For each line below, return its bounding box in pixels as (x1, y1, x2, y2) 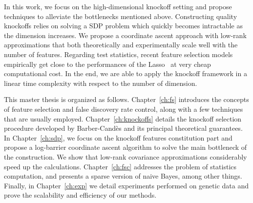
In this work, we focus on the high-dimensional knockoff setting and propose (4, 1, 232, 11)
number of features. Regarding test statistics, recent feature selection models (4, 49, 233, 59)
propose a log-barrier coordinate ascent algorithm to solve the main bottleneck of (4, 142, 247, 152)
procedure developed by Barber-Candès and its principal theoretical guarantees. (4, 123, 243, 133)
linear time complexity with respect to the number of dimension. (4, 78, 197, 88)
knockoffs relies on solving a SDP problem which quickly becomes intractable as (4, 20, 243, 31)
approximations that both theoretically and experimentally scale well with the (4, 40, 238, 50)
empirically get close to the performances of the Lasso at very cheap (4, 59, 211, 69)
